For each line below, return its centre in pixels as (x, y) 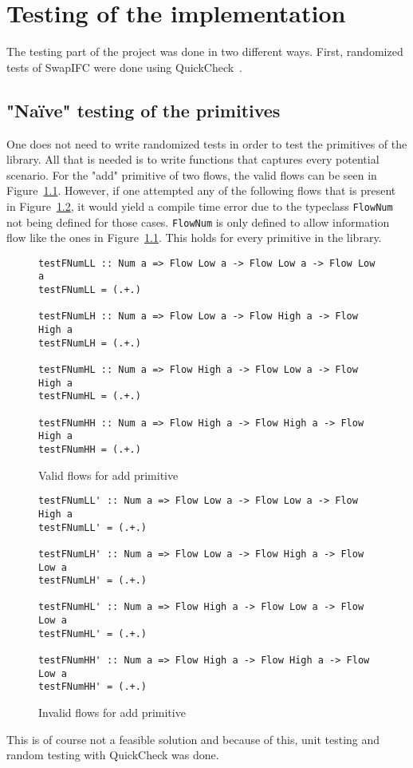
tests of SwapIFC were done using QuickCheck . (125, 67)
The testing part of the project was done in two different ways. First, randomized (205, 51)
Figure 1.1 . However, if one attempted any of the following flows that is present (201, 190)
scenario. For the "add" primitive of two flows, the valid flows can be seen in (192, 174)
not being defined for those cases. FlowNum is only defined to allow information (198, 222)
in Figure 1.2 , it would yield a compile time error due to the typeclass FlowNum (200, 206)
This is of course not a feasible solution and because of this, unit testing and (193, 739)
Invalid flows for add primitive (112, 713)
